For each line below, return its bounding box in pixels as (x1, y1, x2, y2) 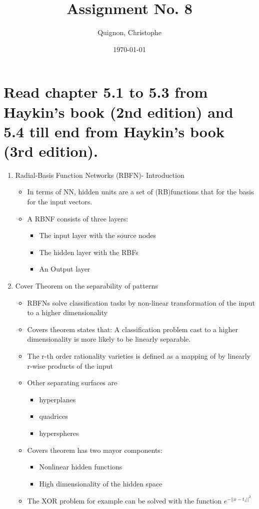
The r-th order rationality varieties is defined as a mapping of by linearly (27, 350, 251, 361)
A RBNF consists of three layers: (27, 213, 128, 223)
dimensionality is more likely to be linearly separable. (27, 334, 191, 344)
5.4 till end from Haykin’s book (3, 121, 224, 141)
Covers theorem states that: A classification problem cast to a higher (27, 324, 238, 334)
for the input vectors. (27, 196, 92, 206)
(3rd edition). (3, 140, 98, 161)
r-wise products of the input (27, 360, 113, 371)
